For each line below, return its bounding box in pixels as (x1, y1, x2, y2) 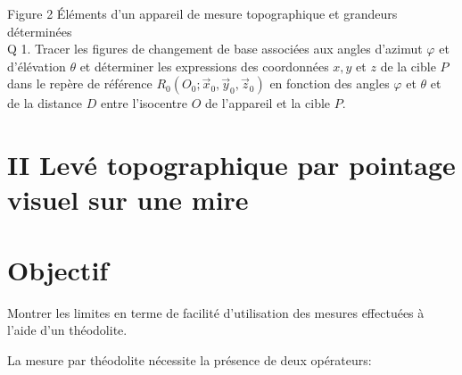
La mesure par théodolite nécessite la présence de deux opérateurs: (7, 350, 372, 369)
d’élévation (7, 56, 66, 75)
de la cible (380, 56, 436, 75)
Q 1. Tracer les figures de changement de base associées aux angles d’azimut (7, 39, 423, 58)
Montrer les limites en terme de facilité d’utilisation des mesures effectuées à (7, 303, 425, 321)
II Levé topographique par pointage (7, 146, 456, 183)
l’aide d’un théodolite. (7, 321, 128, 339)
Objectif (7, 251, 109, 287)
